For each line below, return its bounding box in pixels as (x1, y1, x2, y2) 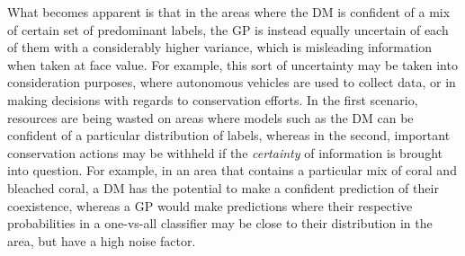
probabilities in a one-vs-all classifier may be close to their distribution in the (7, 214, 433, 233)
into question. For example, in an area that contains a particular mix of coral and (7, 161, 457, 180)
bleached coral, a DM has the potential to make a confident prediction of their (7, 178, 439, 197)
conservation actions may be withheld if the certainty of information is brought (7, 143, 443, 162)
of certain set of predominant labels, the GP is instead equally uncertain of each (7, 20, 449, 39)
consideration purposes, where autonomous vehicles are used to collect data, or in (7, 73, 456, 92)
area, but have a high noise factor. (7, 231, 196, 250)
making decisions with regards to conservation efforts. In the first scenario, (7, 90, 418, 109)
